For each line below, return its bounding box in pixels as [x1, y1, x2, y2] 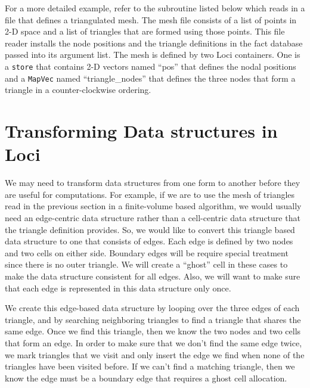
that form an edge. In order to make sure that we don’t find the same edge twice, [5, 336, 302, 349]
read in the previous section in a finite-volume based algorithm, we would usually [5, 200, 302, 212]
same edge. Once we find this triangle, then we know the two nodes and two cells [5, 325, 301, 337]
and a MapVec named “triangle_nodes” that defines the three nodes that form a [5, 72, 296, 84]
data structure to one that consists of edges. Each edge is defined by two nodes [5, 235, 293, 247]
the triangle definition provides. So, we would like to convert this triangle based [5, 223, 295, 235]
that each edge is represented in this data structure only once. [5, 281, 231, 294]
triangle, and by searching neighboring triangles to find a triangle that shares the [5, 313, 301, 325]
